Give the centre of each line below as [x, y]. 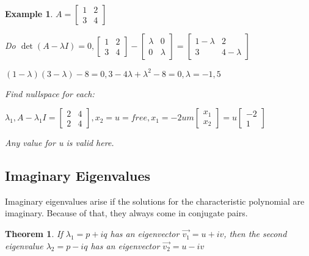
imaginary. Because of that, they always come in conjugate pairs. [126, 213]
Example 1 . [29, 13]
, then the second [255, 234]
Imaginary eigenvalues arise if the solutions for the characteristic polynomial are [155, 201]
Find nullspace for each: [50, 93]
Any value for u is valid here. [60, 143]
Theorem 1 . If [34, 234]
